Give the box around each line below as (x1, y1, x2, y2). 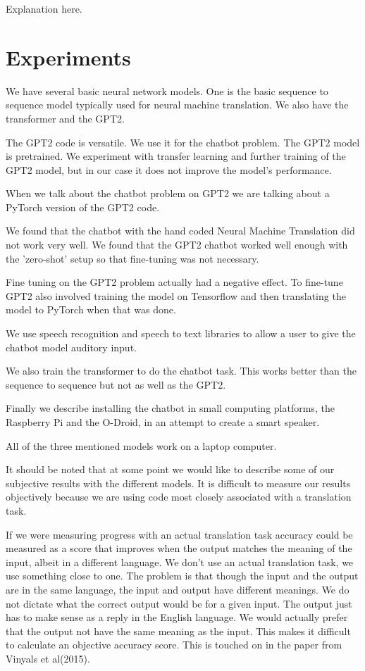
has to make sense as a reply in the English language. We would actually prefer (6, 610, 348, 625)
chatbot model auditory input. (6, 339, 137, 354)
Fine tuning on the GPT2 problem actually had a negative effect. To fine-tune (6, 275, 343, 289)
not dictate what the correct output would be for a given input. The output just (6, 596, 352, 610)
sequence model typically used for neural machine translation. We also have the (6, 97, 349, 112)
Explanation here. (6, 1, 82, 15)
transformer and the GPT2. (6, 111, 125, 125)
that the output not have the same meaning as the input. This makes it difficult (6, 623, 351, 638)
